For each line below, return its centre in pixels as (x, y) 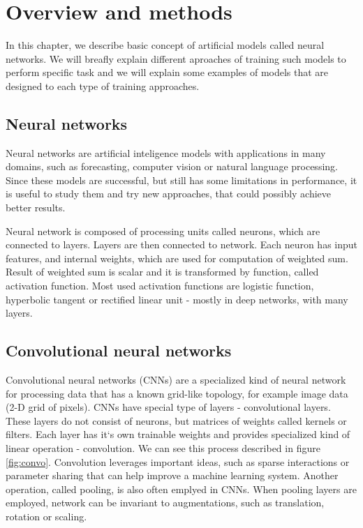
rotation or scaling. (46, 516)
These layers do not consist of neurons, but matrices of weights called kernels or (176, 420)
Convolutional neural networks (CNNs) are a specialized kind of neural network (176, 380)
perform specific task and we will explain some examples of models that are (167, 72)
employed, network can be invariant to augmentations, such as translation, (165, 503)
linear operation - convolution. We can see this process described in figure (163, 448)
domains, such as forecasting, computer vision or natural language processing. (172, 166)
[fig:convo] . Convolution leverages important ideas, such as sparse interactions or (178, 461)
